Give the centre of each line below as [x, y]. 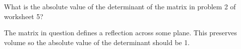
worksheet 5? [24, 16]
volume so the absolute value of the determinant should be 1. [97, 42]
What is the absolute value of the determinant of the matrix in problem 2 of [120, 6]
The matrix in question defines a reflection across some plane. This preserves [120, 33]
